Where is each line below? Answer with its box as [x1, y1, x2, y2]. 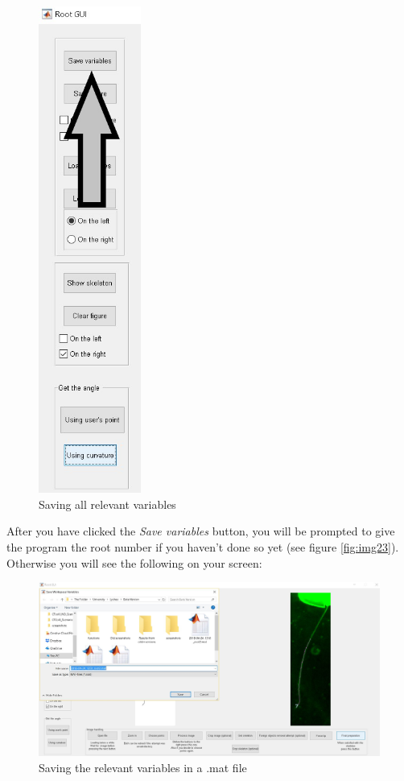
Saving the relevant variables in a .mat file [39, 758, 247, 775]
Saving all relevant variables [39, 495, 176, 512]
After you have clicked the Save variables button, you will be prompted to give [6, 523, 395, 539]
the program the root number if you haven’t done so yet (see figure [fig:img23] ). [6, 539, 399, 556]
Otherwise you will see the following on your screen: [6, 554, 262, 571]
